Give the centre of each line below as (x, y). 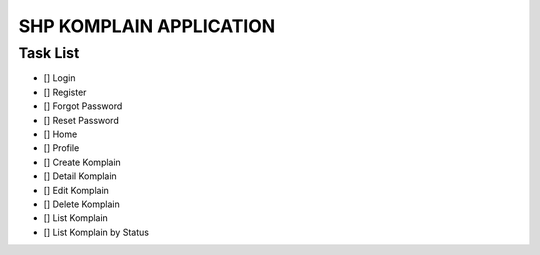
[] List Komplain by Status (96, 232)
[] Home (60, 134)
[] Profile (61, 148)
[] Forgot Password (83, 106)
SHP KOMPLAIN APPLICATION (147, 26)
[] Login (59, 78)
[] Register (65, 92)
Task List (49, 53)
